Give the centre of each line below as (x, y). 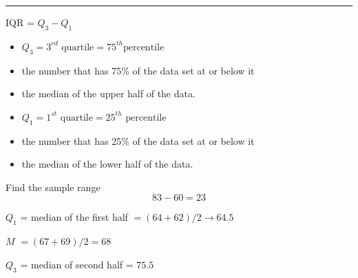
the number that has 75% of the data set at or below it (138, 70)
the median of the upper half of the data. (108, 93)
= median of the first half (74, 217)
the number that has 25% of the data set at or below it (138, 140)
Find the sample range (53, 187)
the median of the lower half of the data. (107, 164)
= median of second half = (77, 264)
